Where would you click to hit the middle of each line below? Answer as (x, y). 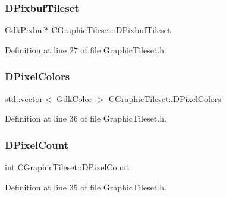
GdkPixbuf (25, 30)
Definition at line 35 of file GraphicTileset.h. (86, 187)
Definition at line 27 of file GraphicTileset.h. (86, 50)
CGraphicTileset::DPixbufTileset (111, 30)
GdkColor (74, 98)
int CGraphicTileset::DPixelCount (67, 167)
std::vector (24, 98)
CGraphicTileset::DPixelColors (165, 98)
